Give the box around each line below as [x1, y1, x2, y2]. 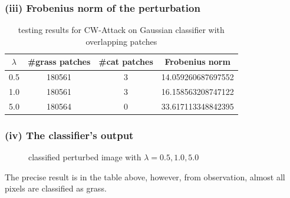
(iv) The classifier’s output [5, 127, 134, 142]
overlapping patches [85, 35, 157, 47]
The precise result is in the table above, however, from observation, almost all [5, 170, 285, 183]
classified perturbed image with [28, 151, 141, 163]
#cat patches [98, 55, 153, 68]
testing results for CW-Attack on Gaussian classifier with [18, 24, 225, 36]
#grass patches [27, 55, 91, 68]
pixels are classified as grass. [5, 182, 107, 194]
